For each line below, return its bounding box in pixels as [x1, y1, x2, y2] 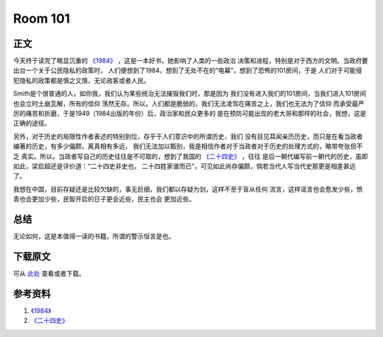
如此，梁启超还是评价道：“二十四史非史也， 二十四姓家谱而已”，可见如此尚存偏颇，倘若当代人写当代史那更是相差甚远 [13, 162, 356, 170]
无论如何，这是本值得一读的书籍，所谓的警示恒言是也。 [13, 232, 175, 241]
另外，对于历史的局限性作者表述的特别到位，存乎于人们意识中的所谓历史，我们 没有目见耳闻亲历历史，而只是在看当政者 [13, 132, 363, 140]
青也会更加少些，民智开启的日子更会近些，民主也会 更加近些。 [13, 195, 195, 204]
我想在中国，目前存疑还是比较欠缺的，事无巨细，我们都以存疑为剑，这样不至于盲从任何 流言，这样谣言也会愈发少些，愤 [13, 184, 363, 193]
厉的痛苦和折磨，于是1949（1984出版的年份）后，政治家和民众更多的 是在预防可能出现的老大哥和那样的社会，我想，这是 [13, 109, 367, 118]
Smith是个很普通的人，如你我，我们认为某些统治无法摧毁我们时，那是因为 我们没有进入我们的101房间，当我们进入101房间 [13, 89, 367, 98]
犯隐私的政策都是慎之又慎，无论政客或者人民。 [13, 76, 150, 84]
